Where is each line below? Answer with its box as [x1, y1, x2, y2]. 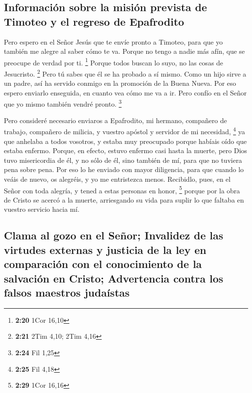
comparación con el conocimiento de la [4, 256, 202, 271]
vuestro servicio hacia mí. [4, 204, 79, 214]
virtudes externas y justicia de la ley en [4, 242, 206, 257]
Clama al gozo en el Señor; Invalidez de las [4, 228, 223, 243]
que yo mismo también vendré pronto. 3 [4, 97, 122, 109]
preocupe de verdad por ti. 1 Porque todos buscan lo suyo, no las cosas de [4, 56, 223, 67]
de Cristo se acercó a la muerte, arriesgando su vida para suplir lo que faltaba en [4, 194, 244, 204]
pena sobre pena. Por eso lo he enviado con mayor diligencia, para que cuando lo [4, 164, 244, 174]
